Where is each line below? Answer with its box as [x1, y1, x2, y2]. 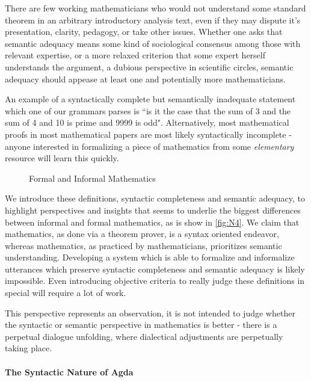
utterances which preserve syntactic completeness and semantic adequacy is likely [5, 262, 305, 275]
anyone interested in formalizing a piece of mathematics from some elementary [5, 140, 294, 152]
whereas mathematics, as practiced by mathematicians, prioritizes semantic [5, 239, 282, 251]
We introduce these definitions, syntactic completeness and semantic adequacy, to [5, 192, 306, 205]
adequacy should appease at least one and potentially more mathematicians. [5, 72, 286, 85]
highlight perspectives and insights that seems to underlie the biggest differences [5, 203, 301, 216]
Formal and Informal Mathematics [29, 171, 156, 184]
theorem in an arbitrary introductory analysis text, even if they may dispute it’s [5, 13, 301, 26]
